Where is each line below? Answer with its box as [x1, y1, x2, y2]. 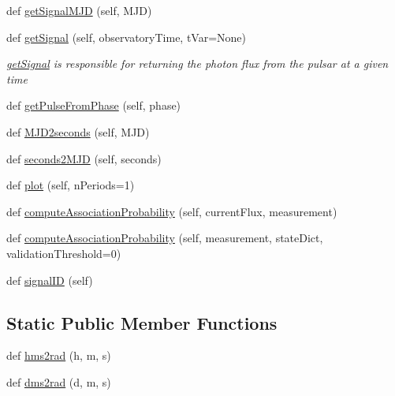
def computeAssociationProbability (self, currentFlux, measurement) [6, 203, 337, 219]
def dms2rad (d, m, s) [6, 373, 111, 390]
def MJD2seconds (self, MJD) [6, 123, 150, 140]
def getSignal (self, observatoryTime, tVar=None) [6, 28, 247, 45]
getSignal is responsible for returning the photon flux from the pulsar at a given [6, 55, 389, 72]
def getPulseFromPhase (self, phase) [6, 97, 181, 114]
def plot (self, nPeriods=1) [6, 177, 135, 193]
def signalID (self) [6, 271, 93, 288]
